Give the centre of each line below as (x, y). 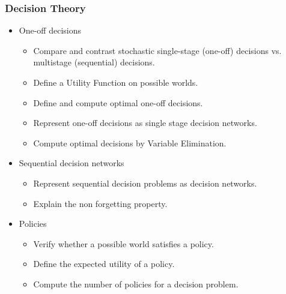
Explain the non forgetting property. (100, 203)
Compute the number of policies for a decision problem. (136, 283)
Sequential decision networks (71, 163)
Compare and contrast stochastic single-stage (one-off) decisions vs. (157, 50)
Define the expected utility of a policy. (104, 264)
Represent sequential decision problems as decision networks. (145, 183)
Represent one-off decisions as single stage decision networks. (145, 123)
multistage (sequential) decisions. (94, 62)
